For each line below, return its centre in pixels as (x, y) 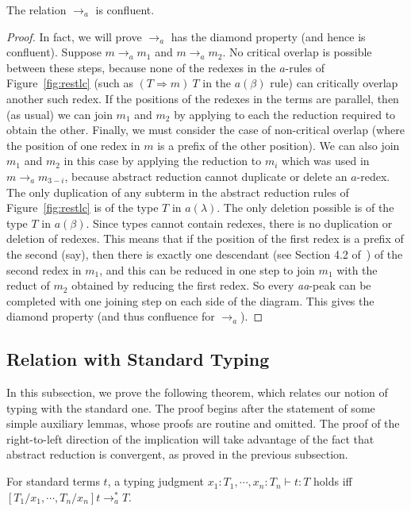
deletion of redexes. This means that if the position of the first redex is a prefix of (205, 238)
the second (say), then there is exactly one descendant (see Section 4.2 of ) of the (205, 254)
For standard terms (53, 481)
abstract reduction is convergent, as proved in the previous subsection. (177, 454)
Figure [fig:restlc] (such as (70, 83)
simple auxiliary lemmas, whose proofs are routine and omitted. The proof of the (203, 423)
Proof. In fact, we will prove (74, 36)
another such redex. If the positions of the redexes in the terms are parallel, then (203, 98)
